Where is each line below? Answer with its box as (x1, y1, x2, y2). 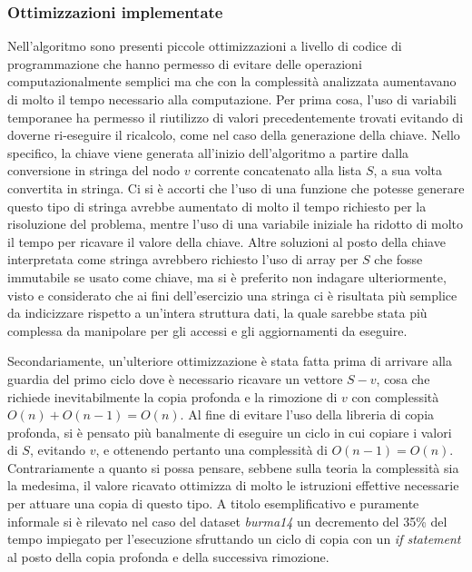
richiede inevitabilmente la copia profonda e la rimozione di (7, 387, 338, 406)
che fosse (374, 250, 423, 269)
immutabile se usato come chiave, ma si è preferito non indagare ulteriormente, (7, 267, 447, 286)
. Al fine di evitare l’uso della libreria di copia (180, 405, 435, 424)
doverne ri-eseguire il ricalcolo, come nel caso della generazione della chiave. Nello (7, 125, 460, 144)
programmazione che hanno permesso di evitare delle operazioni (7, 54, 362, 73)
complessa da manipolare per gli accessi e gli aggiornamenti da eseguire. (7, 321, 408, 340)
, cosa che (376, 369, 430, 388)
